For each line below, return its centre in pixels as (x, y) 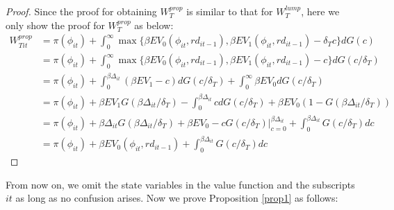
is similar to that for (230, 11)
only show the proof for (55, 25)
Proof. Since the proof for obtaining (81, 11)
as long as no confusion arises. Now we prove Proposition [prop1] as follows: (177, 198)
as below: (154, 25)
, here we (320, 11)
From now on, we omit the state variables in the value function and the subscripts (180, 184)
